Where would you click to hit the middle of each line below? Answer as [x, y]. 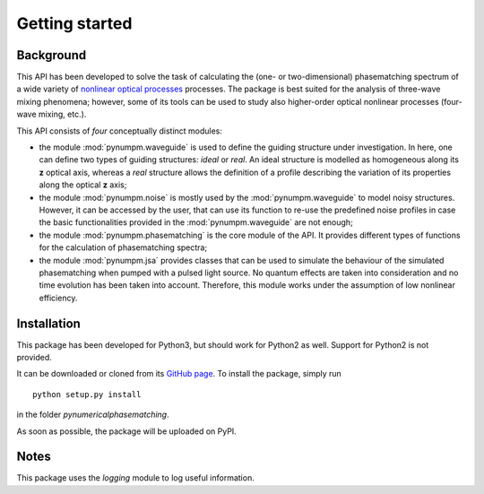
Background [52, 55]
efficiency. [58, 298]
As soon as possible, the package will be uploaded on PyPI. [126, 431]
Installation [48, 323]
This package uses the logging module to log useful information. [135, 478]
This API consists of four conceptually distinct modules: [120, 131]
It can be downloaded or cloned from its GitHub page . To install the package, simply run [179, 374]
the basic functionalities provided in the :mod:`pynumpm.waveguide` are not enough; [196, 222]
